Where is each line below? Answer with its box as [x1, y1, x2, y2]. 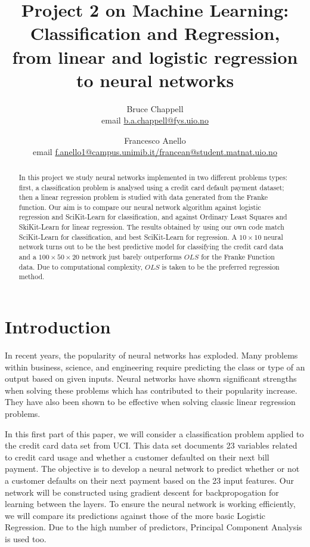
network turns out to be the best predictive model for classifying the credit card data [18, 242, 284, 252]
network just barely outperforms [81, 252, 182, 262]
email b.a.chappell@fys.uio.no [101, 114, 209, 126]
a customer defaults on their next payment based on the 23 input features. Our [5, 474, 294, 486]
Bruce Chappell [126, 102, 184, 115]
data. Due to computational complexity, [18, 261, 143, 271]
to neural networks [76, 67, 234, 92]
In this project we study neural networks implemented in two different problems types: [18, 172, 288, 182]
